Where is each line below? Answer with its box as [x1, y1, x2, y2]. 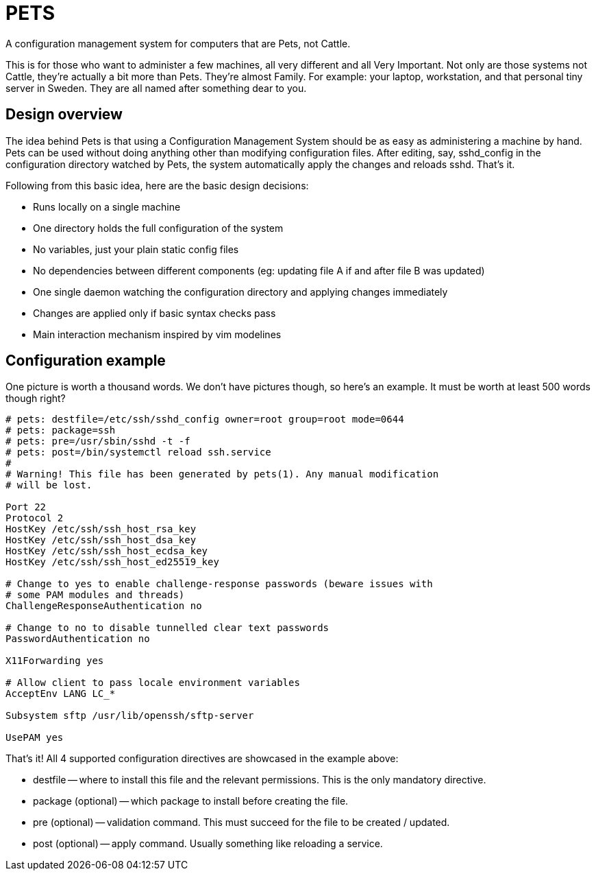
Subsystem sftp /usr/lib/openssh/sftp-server [5, 710, 254, 722]
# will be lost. [5, 480, 92, 491]
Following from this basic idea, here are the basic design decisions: [5, 179, 309, 191]
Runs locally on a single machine [33, 200, 181, 213]
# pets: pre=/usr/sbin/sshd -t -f [5, 436, 190, 447]
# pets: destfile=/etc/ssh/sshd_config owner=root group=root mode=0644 [5, 414, 404, 425]
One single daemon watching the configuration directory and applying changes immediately [33, 285, 448, 298]
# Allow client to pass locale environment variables [5, 677, 300, 689]
